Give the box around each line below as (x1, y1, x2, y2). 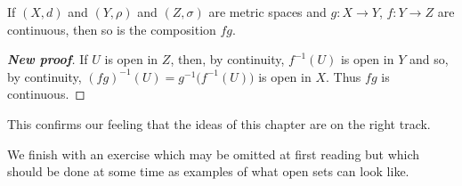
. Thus (325, 67, 361, 85)
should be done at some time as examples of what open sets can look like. (7, 162, 409, 181)
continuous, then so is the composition (7, 20, 216, 38)
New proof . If (7, 50, 88, 69)
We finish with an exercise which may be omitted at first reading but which (7, 144, 420, 163)
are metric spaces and (208, 3, 327, 20)
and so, (409, 50, 449, 69)
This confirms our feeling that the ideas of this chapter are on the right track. (7, 114, 431, 133)
